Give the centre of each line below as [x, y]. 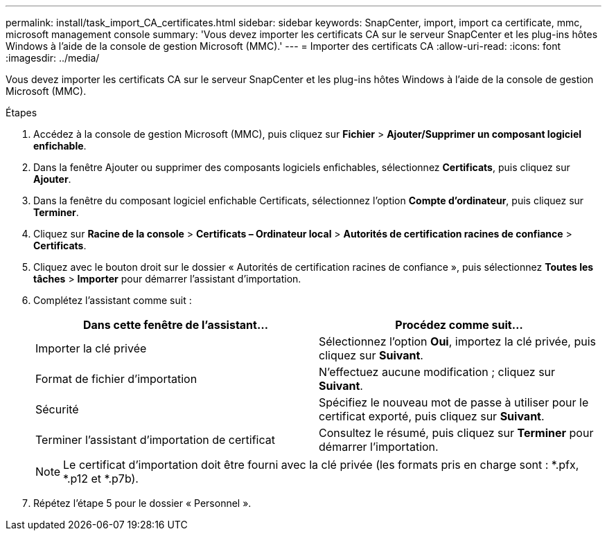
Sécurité [57, 409]
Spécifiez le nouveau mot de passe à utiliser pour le [454, 402]
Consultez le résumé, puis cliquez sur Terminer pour [456, 433]
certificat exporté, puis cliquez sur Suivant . [432, 416]
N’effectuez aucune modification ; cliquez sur [437, 372]
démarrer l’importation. [379, 447]
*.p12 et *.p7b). [101, 479]
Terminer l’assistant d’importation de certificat [155, 440]
